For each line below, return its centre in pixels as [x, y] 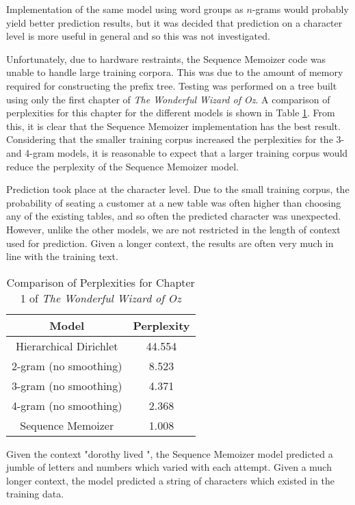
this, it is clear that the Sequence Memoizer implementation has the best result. [173, 126]
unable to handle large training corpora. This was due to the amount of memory [175, 72]
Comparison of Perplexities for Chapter [101, 282]
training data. [35, 494]
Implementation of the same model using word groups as [125, 9]
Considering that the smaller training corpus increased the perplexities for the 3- [175, 139]
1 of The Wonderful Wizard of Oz [101, 298]
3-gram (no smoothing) [67, 385]
